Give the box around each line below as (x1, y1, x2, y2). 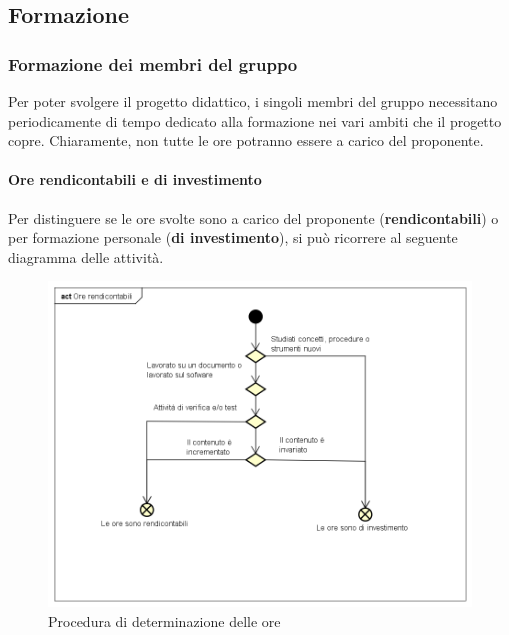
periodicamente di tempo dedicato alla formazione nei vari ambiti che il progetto (8, 110, 502, 131)
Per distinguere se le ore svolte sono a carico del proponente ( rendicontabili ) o (8, 207, 499, 228)
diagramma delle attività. (8, 246, 164, 267)
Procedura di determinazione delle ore (48, 610, 281, 631)
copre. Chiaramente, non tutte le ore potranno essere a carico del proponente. (8, 130, 484, 151)
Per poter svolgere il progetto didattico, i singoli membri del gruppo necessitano (8, 91, 498, 111)
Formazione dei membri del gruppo (8, 51, 298, 76)
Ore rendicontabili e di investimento (8, 169, 262, 190)
